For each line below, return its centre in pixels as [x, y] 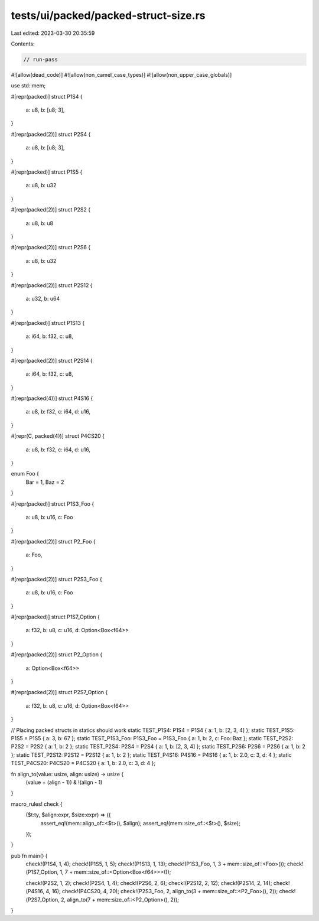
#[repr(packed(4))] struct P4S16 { [52, 398]
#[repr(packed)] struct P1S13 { [48, 323]
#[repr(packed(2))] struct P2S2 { [51, 210]
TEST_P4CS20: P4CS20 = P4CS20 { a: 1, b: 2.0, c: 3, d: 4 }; [83, 763]
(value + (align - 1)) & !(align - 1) [64, 782]
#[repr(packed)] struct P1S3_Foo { [53, 504]
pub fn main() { [29, 855]
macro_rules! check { [37, 804]
